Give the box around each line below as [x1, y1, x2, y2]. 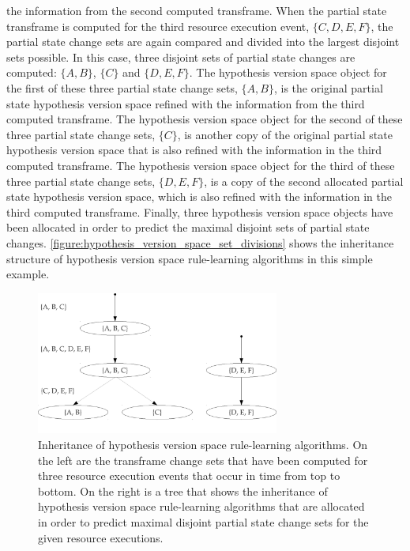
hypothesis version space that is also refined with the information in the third [6, 142, 382, 158]
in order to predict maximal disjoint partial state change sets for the [38, 514, 369, 530]
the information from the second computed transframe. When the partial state [6, 2, 387, 18]
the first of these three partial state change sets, [6, 79, 238, 96]
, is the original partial [273, 79, 383, 96]
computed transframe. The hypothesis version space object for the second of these [6, 111, 403, 127]
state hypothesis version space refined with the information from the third [6, 95, 365, 111]
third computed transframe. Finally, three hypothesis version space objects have [6, 203, 393, 220]
